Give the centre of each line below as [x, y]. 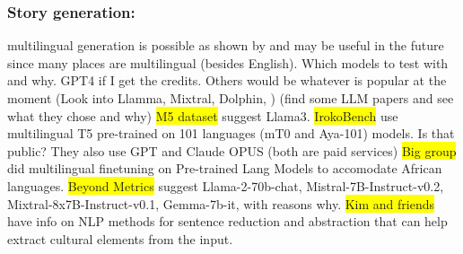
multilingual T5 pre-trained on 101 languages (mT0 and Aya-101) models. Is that [231, 133]
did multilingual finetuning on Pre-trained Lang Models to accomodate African [225, 168]
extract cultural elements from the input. [120, 238]
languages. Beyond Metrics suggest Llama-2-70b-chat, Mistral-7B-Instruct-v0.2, [226, 185]
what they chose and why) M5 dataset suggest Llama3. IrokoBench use [203, 115]
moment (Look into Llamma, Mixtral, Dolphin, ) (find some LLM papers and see [231, 98]
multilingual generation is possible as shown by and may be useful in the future [226, 45]
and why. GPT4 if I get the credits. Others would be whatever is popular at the [227, 80]
